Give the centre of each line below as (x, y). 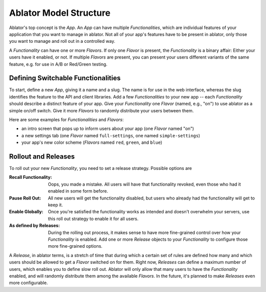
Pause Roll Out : (25, 198)
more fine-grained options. (75, 246)
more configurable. (29, 283)
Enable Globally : (26, 212)
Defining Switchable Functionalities (65, 78)
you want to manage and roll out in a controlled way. (62, 41)
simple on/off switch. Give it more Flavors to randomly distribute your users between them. (101, 110)
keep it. (56, 205)
